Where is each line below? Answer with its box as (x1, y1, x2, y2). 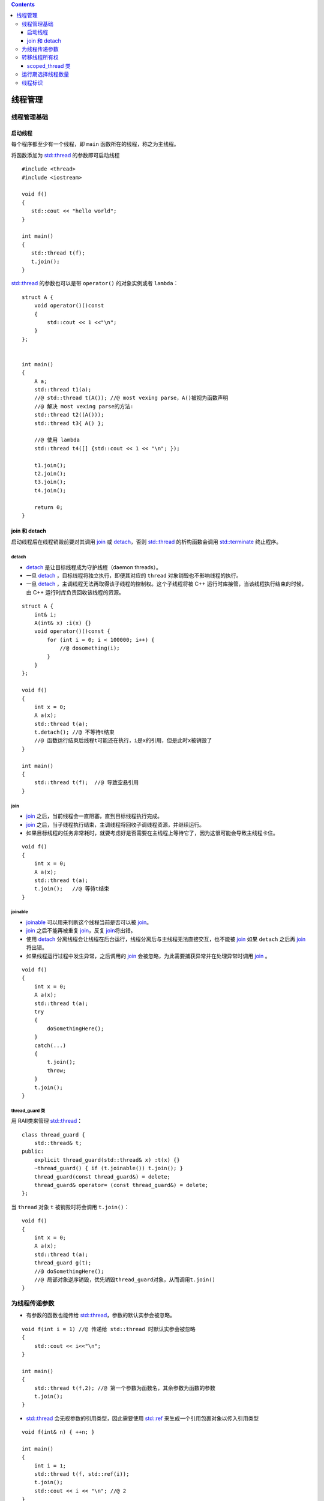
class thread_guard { (22, 1131, 85, 1138)
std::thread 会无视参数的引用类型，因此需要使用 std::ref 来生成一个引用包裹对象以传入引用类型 (26, 1415, 259, 1422)
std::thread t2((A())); (34, 411, 104, 418)
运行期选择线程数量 (22, 71, 69, 78)
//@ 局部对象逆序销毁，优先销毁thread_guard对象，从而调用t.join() (34, 1276, 216, 1283)
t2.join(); (34, 470, 67, 477)
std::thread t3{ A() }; (34, 420, 104, 426)
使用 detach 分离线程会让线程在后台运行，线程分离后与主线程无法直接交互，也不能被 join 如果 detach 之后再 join (26, 935, 306, 943)
